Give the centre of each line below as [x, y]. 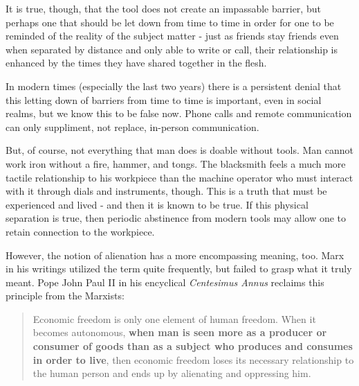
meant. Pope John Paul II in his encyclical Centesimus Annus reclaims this [165, 282]
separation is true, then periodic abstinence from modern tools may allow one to [176, 218]
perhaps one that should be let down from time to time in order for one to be [170, 22]
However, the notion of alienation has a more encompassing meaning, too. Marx [175, 255]
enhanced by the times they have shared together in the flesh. [136, 63]
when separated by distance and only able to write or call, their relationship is [172, 49]
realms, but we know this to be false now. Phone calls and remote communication [179, 113]
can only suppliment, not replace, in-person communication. [132, 126]
